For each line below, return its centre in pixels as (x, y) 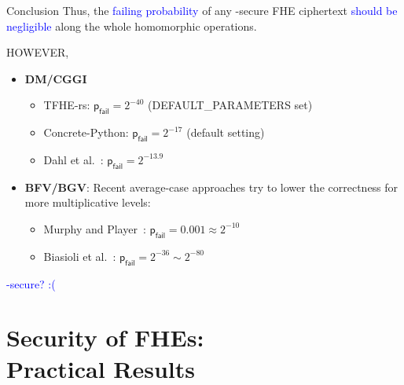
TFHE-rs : (67, 105)
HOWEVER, (38, 52)
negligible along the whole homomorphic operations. (132, 26)
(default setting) (226, 132)
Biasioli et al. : (80, 256)
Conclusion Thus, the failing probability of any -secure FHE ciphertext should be (202, 10)
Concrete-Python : (86, 132)
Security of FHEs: (105, 337)
